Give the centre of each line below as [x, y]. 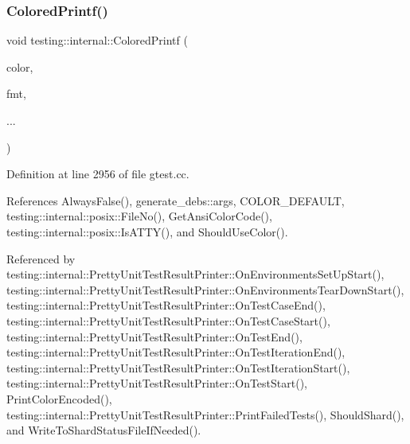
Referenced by [41, 258]
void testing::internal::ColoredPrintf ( [97, 40]
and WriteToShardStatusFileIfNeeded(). [104, 430]
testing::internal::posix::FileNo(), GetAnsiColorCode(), [139, 216]
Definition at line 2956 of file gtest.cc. [98, 174]
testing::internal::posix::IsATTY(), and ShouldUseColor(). [147, 231]
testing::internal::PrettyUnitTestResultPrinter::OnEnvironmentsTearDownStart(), [205, 289]
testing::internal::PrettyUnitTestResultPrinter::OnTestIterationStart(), [178, 367]
